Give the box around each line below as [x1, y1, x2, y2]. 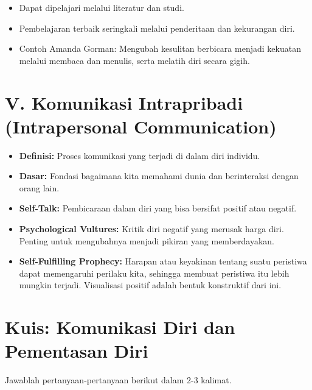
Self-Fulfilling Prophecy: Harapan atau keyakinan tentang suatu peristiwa [19, 255, 307, 268]
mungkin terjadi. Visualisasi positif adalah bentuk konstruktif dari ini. [19, 278, 282, 291]
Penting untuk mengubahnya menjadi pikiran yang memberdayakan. [19, 234, 274, 247]
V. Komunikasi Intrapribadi [5, 90, 243, 115]
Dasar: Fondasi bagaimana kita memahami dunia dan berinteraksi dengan [19, 169, 299, 182]
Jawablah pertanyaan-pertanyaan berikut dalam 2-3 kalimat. [5, 374, 232, 386]
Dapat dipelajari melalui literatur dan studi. [19, 1, 184, 13]
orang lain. [19, 181, 60, 194]
